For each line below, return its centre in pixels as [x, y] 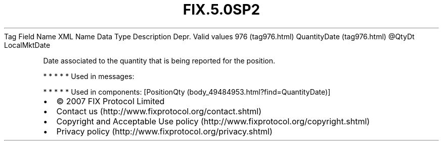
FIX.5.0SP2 [221, 10]
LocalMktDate [27, 45]
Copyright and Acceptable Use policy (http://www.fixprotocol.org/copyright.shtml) [213, 121]
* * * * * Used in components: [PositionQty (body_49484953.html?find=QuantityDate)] [187, 92]
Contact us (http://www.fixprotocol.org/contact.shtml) [159, 111]
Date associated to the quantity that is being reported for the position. [159, 60]
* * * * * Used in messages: [89, 76]
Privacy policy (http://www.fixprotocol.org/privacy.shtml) [164, 131]
